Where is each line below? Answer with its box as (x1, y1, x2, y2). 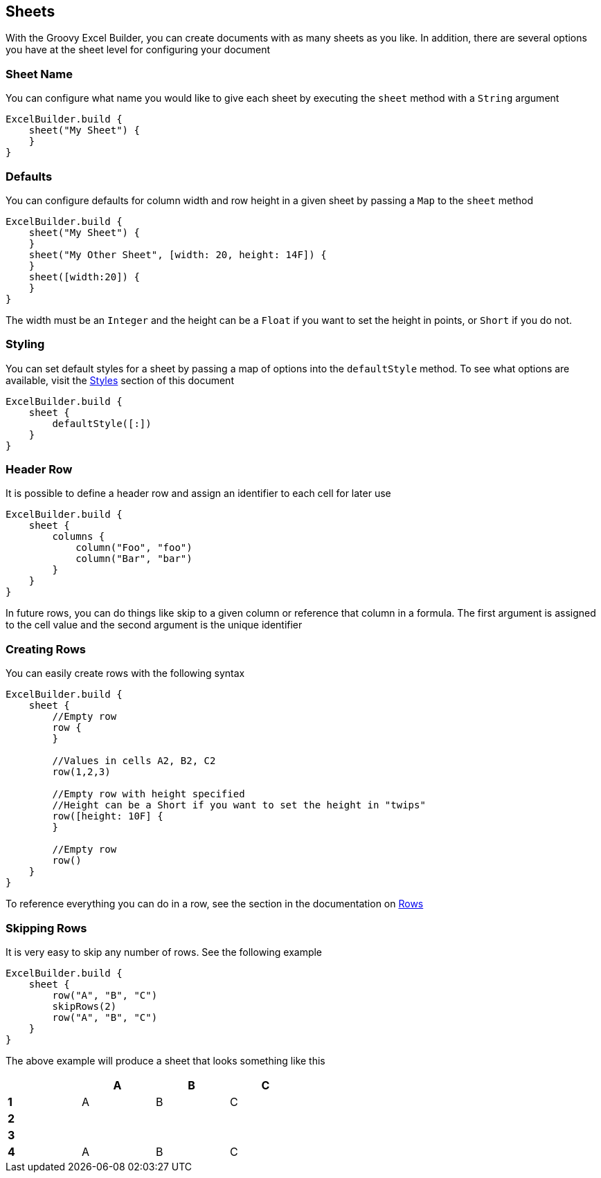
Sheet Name (6, 66, 73, 81)
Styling (6, 337, 45, 352)
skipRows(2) (52, 1000, 117, 1012)
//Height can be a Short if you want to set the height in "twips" (52, 799, 426, 811)
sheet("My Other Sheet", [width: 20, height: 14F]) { (28, 248, 327, 260)
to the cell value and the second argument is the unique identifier (6, 619, 303, 631)
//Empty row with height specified (52, 788, 245, 800)
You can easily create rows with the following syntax (6, 667, 245, 680)
